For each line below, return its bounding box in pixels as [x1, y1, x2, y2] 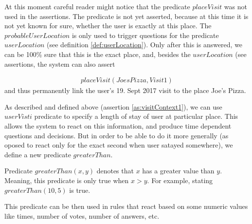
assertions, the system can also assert [4, 58, 115, 69]
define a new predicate [4, 149, 71, 159]
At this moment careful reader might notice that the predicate [4, 1, 190, 11]
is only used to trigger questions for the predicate [72, 30, 219, 40]
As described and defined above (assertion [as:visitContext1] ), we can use [4, 101, 222, 112]
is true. [69, 185, 90, 195]
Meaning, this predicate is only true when [4, 175, 129, 185]
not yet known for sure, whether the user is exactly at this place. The [4, 20, 212, 31]
